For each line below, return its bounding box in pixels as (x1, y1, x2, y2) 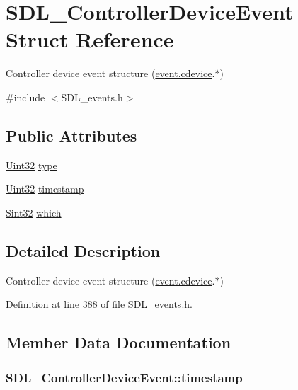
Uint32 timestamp (6, 181, 84, 196)
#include (6, 89, 45, 104)
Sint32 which (6, 205, 62, 219)
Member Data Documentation (6, 331, 231, 353)
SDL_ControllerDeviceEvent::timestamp (6, 368, 243, 386)
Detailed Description (6, 239, 161, 261)
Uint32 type (6, 157, 57, 172)
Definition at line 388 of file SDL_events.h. (6, 297, 193, 311)
